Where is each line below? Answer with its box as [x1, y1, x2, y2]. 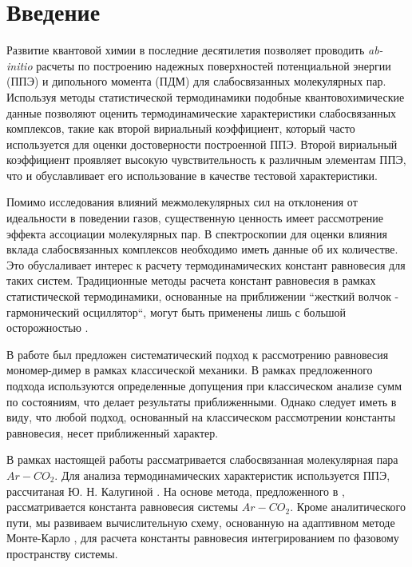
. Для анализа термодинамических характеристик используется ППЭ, [54, 466, 390, 483]
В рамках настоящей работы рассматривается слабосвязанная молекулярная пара [6, 451, 398, 468]
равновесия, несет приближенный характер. [6, 424, 219, 441]
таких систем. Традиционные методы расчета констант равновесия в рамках [6, 272, 376, 289]
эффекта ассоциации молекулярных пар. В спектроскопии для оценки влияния [6, 225, 387, 242]
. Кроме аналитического [290, 498, 406, 515]
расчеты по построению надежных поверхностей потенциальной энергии [36, 57, 391, 74]
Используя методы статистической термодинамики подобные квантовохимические [6, 88, 405, 105]
